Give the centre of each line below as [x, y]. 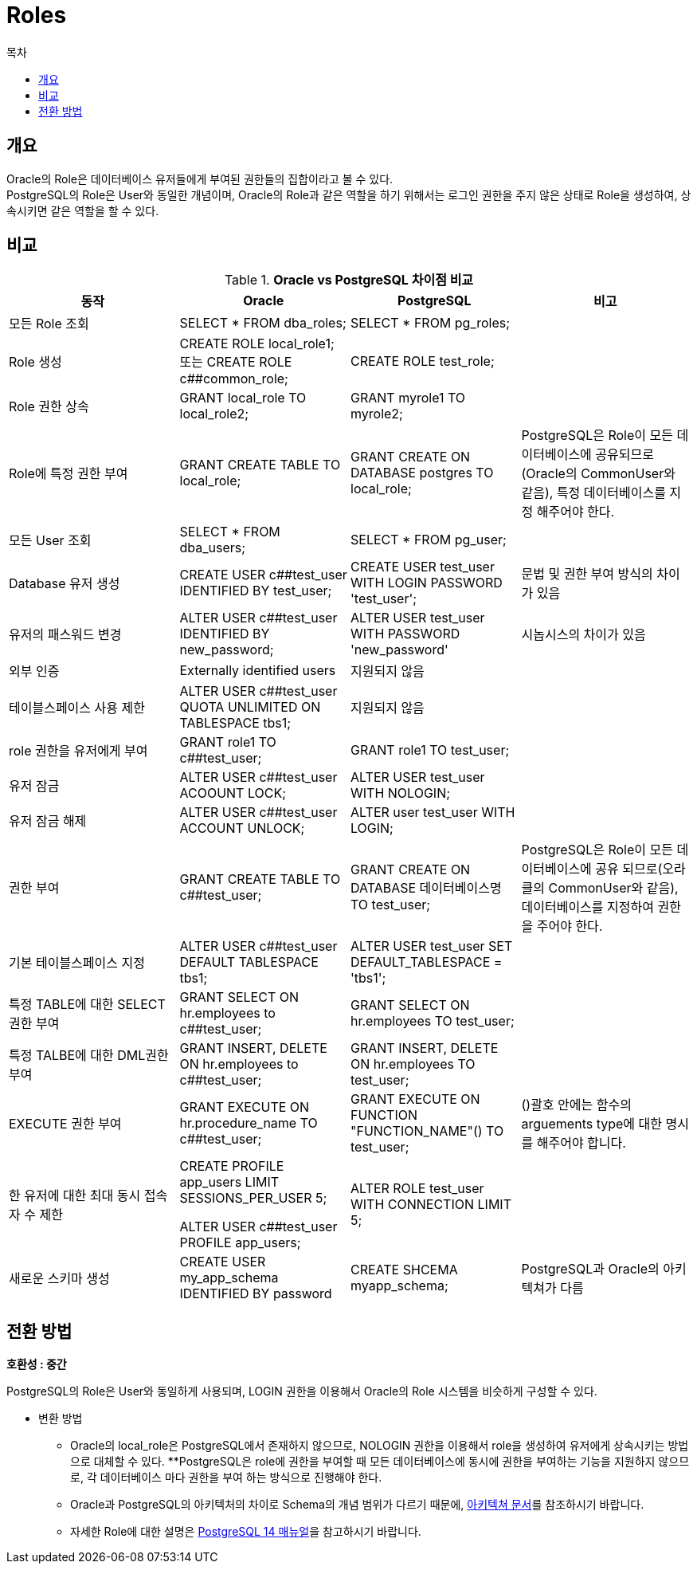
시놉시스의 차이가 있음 [583, 635]
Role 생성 [35, 362]
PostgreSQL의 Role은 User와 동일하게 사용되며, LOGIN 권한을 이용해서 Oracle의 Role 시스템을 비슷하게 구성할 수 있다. [302, 1391]
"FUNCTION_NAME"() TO [427, 1131]
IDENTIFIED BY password [256, 1294]
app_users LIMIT [229, 1182]
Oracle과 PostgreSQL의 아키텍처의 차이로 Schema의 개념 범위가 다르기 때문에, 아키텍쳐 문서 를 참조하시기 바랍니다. [357, 1505]
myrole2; [377, 414]
